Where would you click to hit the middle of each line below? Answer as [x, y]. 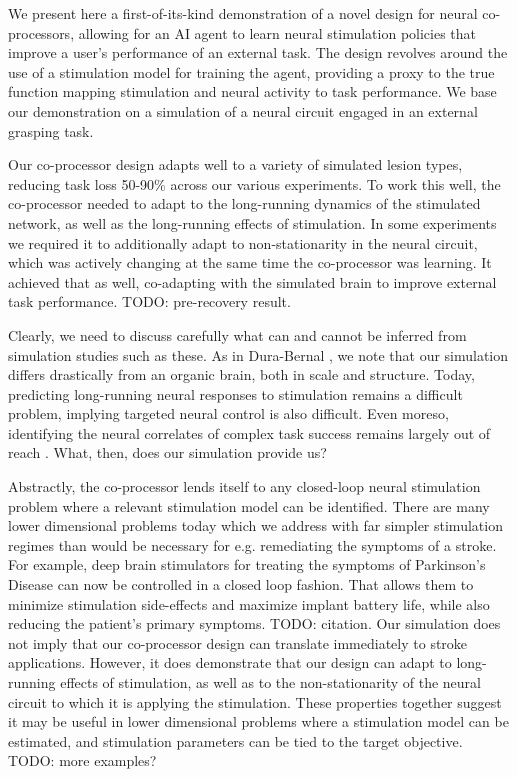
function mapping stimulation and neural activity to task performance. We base [252, 91]
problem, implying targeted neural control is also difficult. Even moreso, [228, 413]
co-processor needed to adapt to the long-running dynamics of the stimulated [244, 203]
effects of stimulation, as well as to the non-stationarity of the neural [271, 682]
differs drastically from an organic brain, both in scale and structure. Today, [241, 374]
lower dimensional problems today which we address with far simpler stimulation [255, 525]
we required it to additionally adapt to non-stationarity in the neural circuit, [243, 242]
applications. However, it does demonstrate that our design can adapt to [230, 662]
